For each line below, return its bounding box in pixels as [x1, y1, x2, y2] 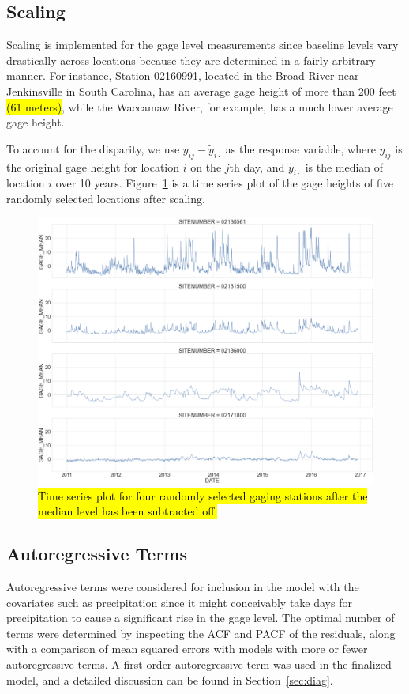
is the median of [305, 158, 384, 175]
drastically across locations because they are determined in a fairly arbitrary [6, 51, 376, 68]
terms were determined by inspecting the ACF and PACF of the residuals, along [6, 624, 396, 641]
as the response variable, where [225, 140, 376, 157]
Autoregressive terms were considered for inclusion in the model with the [6, 578, 359, 594]
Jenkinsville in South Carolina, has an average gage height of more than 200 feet [6, 82, 396, 99]
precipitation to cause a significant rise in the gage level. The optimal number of [6, 609, 395, 626]
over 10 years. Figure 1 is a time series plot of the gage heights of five [55, 175, 394, 191]
